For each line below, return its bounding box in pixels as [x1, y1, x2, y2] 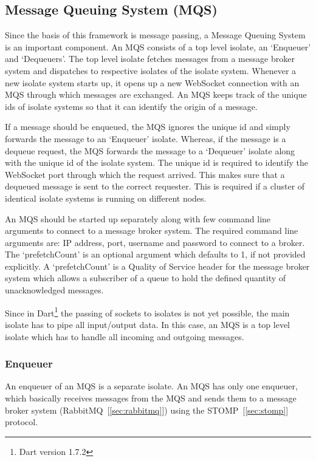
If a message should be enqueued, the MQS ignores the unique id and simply [5, 120, 290, 133]
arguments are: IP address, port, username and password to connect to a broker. [5, 236, 305, 248]
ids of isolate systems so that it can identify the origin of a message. [5, 100, 258, 112]
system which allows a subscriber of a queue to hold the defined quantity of [5, 271, 286, 284]
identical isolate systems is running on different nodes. [5, 191, 207, 204]
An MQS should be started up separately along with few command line [5, 212, 271, 225]
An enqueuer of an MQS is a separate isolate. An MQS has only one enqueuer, [5, 380, 298, 392]
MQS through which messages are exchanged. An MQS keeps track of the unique [5, 88, 307, 101]
